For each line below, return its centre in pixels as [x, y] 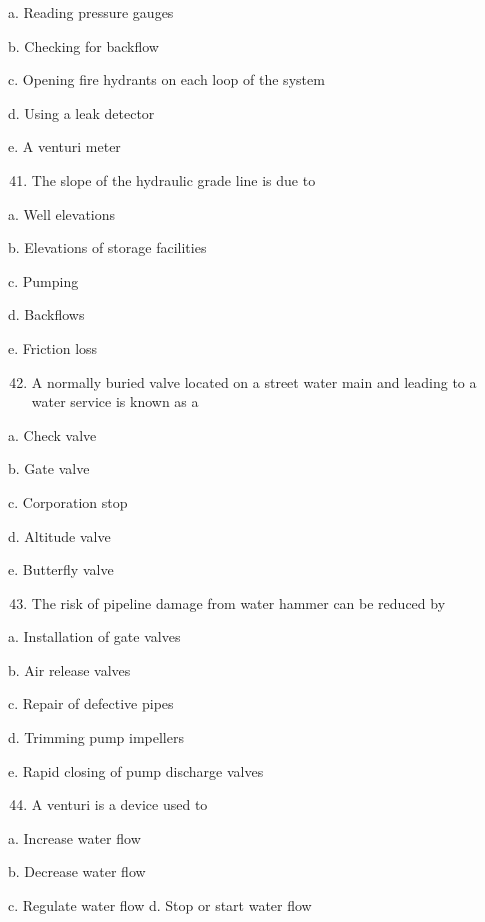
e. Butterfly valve [61, 569]
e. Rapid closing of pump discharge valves [136, 770]
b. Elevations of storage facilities [107, 247]
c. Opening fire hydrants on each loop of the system [166, 79]
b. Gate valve [49, 468]
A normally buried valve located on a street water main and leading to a [254, 381]
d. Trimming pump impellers [96, 737]
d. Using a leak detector [81, 112]
